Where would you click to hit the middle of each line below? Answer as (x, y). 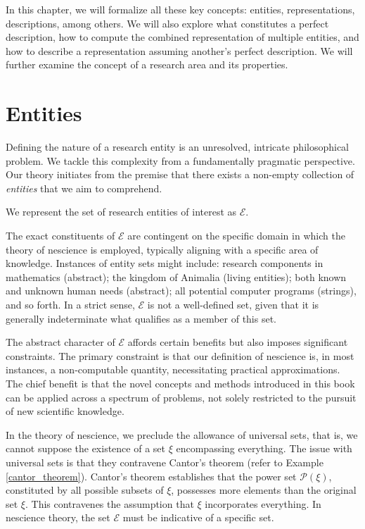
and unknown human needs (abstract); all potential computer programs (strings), (181, 291)
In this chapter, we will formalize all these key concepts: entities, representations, (180, 9)
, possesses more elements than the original (264, 490)
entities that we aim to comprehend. (84, 188)
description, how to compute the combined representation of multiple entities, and (182, 37)
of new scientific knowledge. (65, 411)
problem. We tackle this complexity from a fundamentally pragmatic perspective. (180, 160)
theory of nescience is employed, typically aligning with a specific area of (162, 249)
